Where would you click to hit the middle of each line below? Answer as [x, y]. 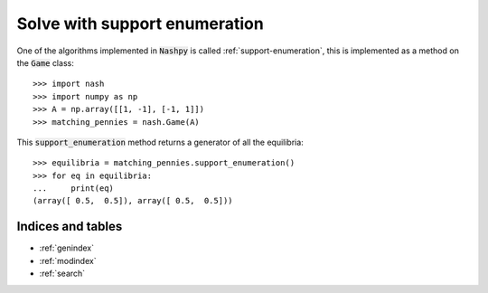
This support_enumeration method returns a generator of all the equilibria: [160, 142]
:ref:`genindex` [67, 248]
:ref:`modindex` [68, 260]
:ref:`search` [62, 274]
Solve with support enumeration [140, 24]
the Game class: [45, 62]
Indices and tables [70, 227]
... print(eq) [74, 189]
